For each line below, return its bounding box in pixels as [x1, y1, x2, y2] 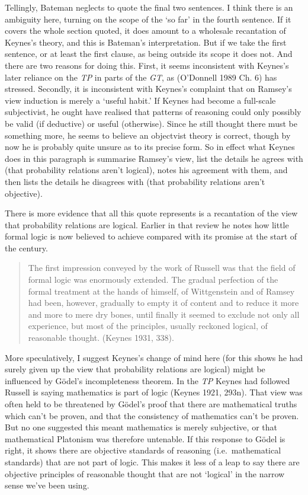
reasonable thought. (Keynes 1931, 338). [28, 331, 174, 344]
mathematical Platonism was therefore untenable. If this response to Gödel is [5, 432, 285, 445]
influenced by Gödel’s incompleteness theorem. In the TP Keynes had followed [5, 374, 290, 387]
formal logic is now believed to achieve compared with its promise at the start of [5, 230, 297, 242]
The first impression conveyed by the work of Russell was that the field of [28, 261, 296, 274]
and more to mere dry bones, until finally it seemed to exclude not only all [28, 308, 300, 320]
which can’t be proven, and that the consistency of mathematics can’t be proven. [5, 409, 299, 421]
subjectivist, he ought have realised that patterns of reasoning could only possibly [5, 106, 301, 118]
